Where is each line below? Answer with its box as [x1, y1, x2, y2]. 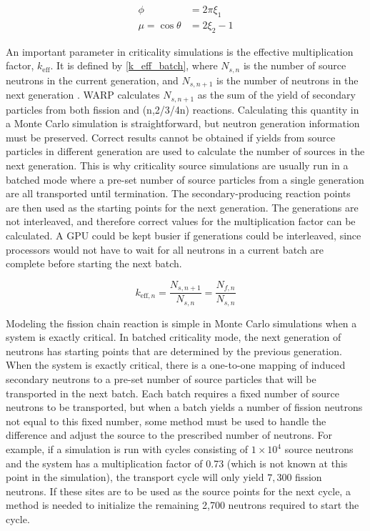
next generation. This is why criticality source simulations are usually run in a [6, 157, 349, 172]
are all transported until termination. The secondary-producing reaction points [6, 186, 351, 201]
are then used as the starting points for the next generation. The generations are [6, 199, 359, 214]
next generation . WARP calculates [6, 87, 160, 102]
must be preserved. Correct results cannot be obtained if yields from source [6, 129, 336, 144]
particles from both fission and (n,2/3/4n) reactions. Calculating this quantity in [6, 101, 359, 116]
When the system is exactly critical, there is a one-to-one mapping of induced [6, 357, 346, 372]
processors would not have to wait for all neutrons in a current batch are [6, 242, 324, 257]
